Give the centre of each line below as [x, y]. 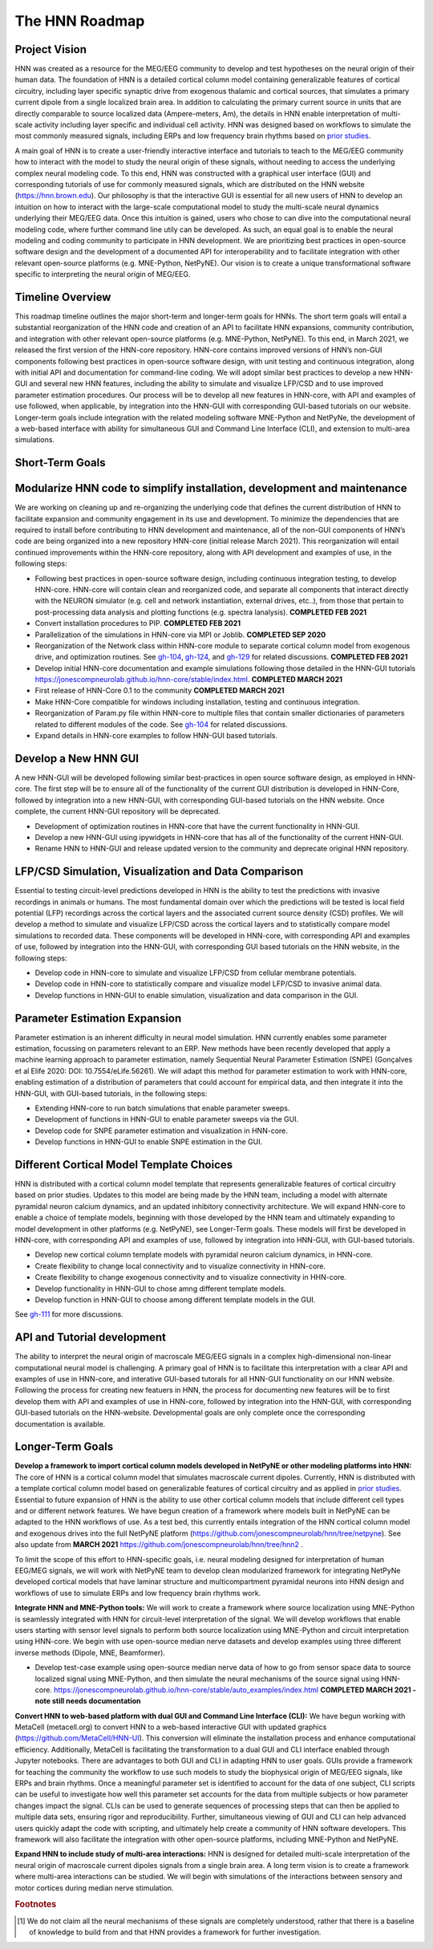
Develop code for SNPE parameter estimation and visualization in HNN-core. [162, 1131]
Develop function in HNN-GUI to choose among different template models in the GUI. [175, 1299]
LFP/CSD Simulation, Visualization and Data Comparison [159, 872]
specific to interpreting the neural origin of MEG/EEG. [103, 274]
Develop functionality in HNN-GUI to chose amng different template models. [160, 1289]
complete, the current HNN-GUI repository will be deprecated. [117, 811]
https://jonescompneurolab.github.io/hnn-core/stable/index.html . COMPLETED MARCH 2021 [189, 680]
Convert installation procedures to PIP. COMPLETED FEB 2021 [138, 623]
